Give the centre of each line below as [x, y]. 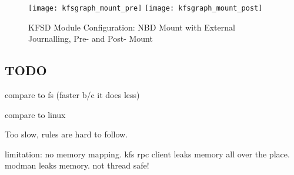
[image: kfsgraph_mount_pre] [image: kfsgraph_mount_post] [146, 8]
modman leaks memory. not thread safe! [77, 165]
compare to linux [35, 114]
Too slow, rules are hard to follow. [66, 134]
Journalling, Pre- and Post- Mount [91, 38]
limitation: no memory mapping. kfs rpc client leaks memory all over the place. [147, 154]
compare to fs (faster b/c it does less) [72, 95]
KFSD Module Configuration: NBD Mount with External [132, 27]
